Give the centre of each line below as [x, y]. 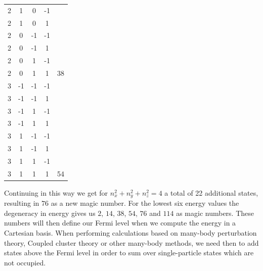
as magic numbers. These [215, 213]
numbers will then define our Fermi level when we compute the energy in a [120, 223]
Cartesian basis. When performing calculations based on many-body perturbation [130, 233]
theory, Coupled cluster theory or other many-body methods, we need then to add [131, 242]
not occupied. [25, 262]
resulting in [22, 203]
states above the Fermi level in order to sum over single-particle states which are [129, 253]
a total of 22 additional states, [211, 192]
